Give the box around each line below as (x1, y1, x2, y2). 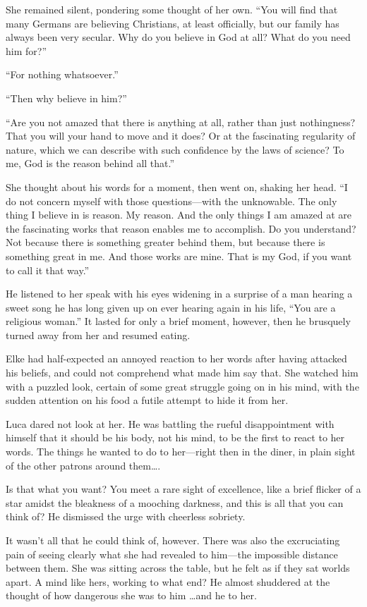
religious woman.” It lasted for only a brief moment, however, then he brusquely (6, 314, 351, 329)
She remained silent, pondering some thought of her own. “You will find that (6, 2, 338, 16)
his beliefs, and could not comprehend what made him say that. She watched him (6, 365, 359, 380)
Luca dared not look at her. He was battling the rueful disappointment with (6, 416, 335, 431)
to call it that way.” (6, 262, 90, 277)
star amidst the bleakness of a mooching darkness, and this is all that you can (6, 495, 344, 510)
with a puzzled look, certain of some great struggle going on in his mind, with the (6, 379, 359, 393)
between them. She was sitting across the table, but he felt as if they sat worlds (6, 560, 350, 575)
